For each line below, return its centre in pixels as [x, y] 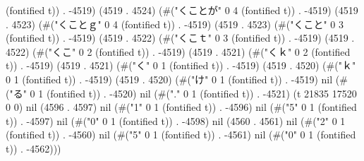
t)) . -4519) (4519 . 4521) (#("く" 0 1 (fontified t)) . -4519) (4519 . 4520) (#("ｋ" [181, 65]
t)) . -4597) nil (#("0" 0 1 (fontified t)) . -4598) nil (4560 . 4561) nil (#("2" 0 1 [176, 120]
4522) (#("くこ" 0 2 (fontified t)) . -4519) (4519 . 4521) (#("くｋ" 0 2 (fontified [178, 51]
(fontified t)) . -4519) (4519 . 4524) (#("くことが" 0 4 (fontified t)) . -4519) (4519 [182, 10]
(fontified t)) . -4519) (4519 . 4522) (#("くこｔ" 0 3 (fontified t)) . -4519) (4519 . [180, 38]
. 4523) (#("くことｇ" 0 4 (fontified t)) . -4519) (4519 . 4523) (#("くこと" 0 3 [175, 24]
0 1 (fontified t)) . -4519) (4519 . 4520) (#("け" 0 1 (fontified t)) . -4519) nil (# [177, 79]
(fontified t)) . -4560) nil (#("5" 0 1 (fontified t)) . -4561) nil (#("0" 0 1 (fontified [181, 135]
